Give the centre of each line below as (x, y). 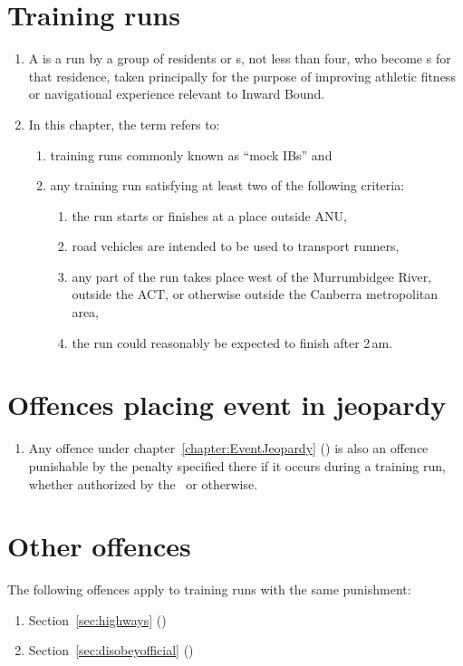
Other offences (99, 546)
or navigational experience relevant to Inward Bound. (177, 94)
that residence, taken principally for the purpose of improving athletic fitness (242, 76)
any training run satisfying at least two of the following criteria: (227, 185)
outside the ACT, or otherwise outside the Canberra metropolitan (255, 294)
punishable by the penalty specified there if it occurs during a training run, (237, 465)
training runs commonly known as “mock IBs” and (191, 154)
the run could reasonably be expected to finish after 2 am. (232, 342)
